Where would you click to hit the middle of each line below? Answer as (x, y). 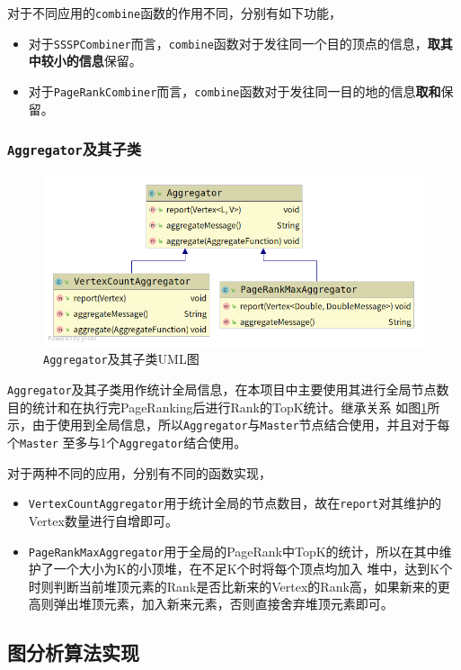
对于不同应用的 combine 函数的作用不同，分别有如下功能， (175, 13)
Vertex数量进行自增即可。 (103, 520)
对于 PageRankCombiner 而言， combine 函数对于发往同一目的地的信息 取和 (235, 91)
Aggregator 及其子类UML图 (121, 359)
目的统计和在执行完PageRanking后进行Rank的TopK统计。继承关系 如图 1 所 (224, 407)
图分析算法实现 (73, 652)
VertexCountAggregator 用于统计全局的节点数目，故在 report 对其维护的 (235, 503)
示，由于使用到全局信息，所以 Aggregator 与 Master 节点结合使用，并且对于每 (229, 425)
